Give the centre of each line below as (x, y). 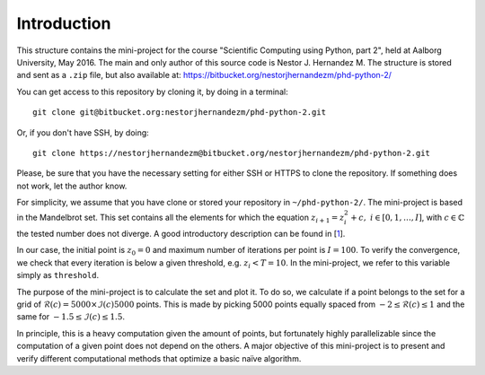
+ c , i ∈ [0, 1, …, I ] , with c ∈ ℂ (407, 218)
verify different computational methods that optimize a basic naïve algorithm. (159, 358)
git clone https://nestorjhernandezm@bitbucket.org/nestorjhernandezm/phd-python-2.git (232, 153)
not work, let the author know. (72, 186)
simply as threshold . (57, 275)
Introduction (64, 23)
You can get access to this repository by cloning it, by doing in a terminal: (152, 92)
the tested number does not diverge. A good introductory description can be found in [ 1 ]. (181, 234)
